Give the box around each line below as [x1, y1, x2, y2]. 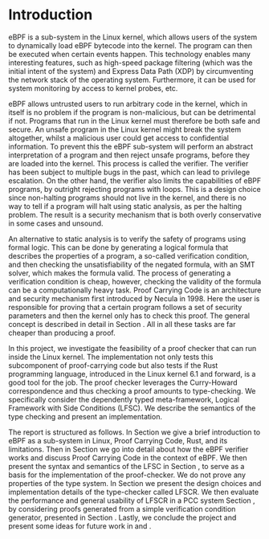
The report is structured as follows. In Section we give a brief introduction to [8, 427, 261, 437]
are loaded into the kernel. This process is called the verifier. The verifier [8, 158, 249, 168]
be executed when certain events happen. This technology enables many [8, 49, 251, 59]
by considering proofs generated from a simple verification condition [8, 504, 236, 513]
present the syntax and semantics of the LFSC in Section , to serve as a [8, 461, 245, 471]
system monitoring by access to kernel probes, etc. [8, 83, 178, 93]
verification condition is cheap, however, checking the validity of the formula [8, 276, 262, 286]
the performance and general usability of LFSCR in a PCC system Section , [8, 496, 255, 505]
